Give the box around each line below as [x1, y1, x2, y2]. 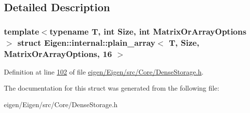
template [4, 25, 39, 37]
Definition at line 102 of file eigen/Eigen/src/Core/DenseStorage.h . [4, 66, 204, 76]
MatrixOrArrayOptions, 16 [4, 47, 112, 59]
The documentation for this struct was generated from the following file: [4, 83, 219, 93]
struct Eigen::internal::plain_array [17, 36, 156, 48]
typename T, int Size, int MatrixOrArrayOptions [49, 25, 247, 37]
